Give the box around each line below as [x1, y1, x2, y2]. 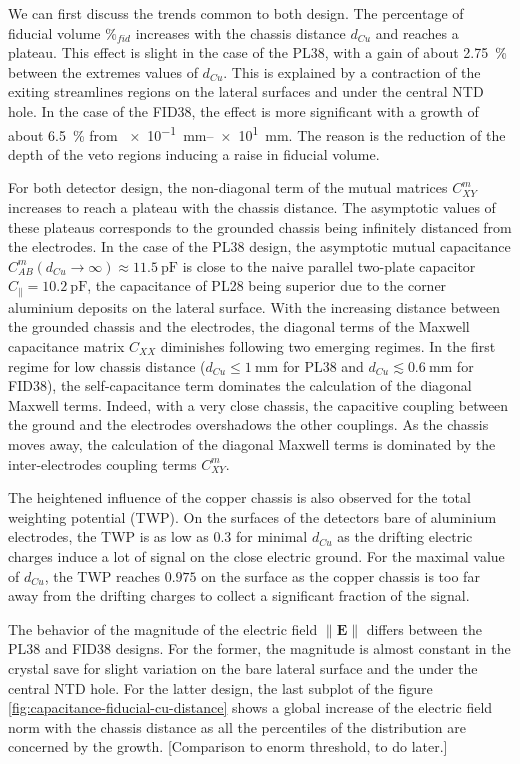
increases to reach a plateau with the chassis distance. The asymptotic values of [8, 197, 496, 217]
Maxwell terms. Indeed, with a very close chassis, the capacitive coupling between [8, 394, 509, 415]
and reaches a [375, 22, 459, 43]
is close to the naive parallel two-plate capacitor [182, 255, 476, 276]
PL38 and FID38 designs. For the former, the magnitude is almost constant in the [8, 638, 511, 659]
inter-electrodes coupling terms [8, 453, 197, 474]
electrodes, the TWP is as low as [8, 526, 209, 547]
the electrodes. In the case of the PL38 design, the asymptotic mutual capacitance [8, 236, 511, 257]
